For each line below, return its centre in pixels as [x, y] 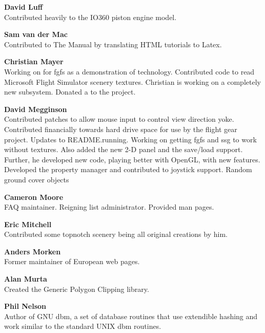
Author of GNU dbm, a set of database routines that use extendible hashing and [131, 316]
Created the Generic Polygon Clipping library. [77, 289]
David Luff [24, 7]
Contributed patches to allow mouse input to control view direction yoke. [119, 119]
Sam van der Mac [36, 34]
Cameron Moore [34, 197]
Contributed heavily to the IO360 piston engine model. [90, 17]
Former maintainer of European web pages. [72, 261]
